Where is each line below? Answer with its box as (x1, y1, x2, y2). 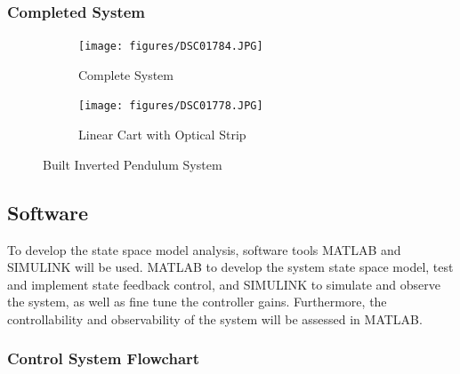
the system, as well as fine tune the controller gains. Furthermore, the (7, 292, 387, 311)
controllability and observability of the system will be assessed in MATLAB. (7, 309, 423, 328)
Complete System (78, 65, 174, 84)
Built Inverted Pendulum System (43, 155, 222, 173)
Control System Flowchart (7, 347, 200, 370)
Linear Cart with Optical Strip (78, 125, 246, 144)
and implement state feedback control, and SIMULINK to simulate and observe (7, 275, 440, 293)
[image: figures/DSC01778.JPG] (78, 99, 263, 113)
